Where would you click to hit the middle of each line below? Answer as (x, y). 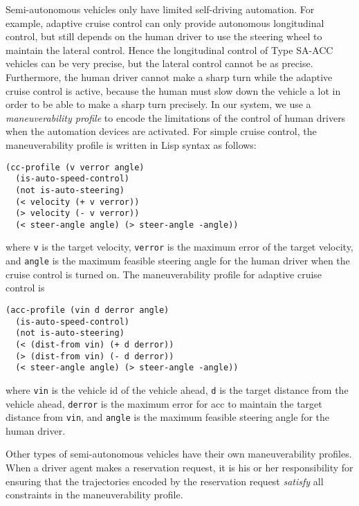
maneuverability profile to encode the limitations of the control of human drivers (176, 117)
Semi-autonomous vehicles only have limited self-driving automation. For (160, 9)
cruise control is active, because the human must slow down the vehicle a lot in (173, 90)
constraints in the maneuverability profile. (94, 495)
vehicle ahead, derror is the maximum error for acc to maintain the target (164, 403)
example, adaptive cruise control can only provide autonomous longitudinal (165, 22)
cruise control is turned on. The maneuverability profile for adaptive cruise (164, 274)
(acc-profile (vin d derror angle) (88, 310)
